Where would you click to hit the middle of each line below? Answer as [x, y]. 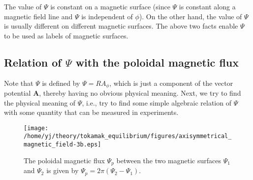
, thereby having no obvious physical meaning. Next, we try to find [140, 93]
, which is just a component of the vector [171, 83]
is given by [63, 170]
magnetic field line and [38, 16]
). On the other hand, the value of [190, 16]
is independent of [107, 16]
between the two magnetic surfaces [169, 160]
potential [17, 93]
